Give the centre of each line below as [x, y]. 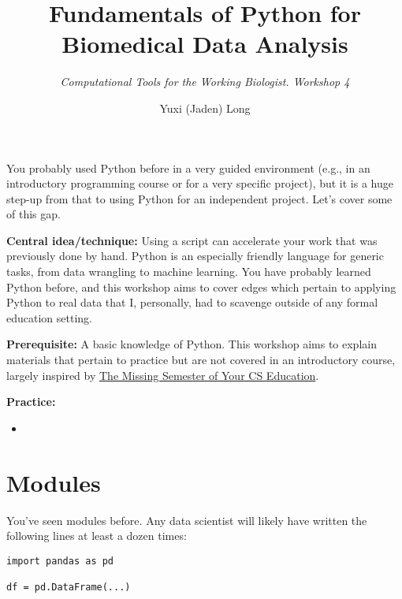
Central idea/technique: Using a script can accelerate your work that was [192, 240]
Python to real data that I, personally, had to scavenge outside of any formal [192, 302]
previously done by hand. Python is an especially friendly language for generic [195, 256]
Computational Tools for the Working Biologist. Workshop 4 [205, 82]
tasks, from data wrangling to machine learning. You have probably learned [189, 272]
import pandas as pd [60, 561]
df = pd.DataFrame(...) [69, 588]
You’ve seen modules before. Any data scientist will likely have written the [187, 520]
